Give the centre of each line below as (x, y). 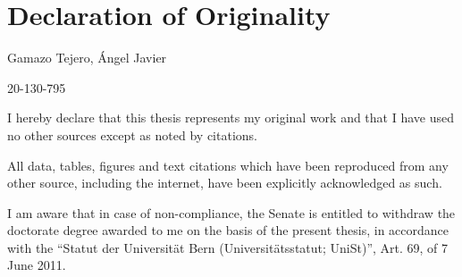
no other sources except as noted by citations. (132, 134)
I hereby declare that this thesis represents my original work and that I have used (231, 118)
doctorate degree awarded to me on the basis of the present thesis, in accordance (228, 230)
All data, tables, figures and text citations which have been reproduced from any (228, 165)
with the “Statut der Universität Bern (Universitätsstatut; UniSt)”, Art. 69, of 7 (228, 247)
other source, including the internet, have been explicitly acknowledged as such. (225, 183)
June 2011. (37, 265)
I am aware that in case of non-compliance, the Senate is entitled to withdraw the (231, 212)
